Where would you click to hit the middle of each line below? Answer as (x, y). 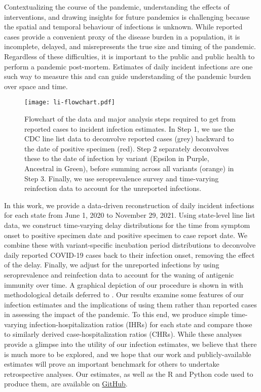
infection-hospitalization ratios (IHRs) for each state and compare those (141, 324)
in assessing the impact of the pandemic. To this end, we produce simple (117, 314)
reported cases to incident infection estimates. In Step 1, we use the (129, 128)
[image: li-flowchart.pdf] (70, 103)
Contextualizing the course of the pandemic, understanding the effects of (117, 7)
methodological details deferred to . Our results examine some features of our (124, 295)
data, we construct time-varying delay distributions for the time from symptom (127, 225)
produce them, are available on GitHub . (66, 384)
